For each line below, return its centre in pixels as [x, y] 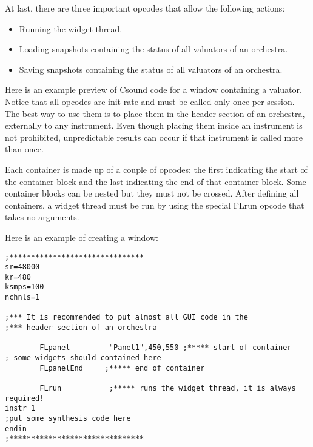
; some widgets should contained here [83, 358]
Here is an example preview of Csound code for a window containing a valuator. [153, 89]
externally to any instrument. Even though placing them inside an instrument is [154, 125]
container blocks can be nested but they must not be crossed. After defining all [152, 193]
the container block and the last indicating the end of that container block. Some [156, 181]
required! [25, 398]
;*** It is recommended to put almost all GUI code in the [126, 318]
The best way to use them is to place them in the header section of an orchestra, [155, 113]
